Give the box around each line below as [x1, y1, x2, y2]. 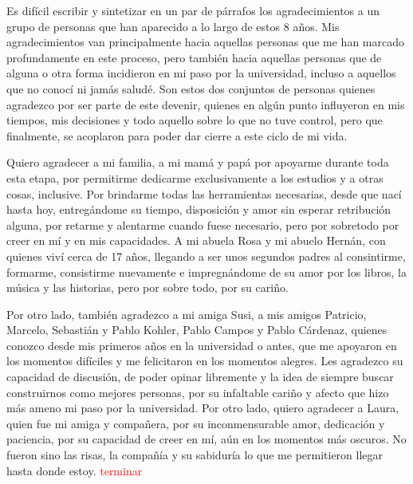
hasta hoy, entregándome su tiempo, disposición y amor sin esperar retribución [6, 201, 391, 218]
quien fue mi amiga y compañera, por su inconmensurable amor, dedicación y [6, 415, 385, 431]
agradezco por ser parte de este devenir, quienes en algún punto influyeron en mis [6, 96, 405, 112]
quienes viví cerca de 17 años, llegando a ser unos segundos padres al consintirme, [6, 247, 406, 264]
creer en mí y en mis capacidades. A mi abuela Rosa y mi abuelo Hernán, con [6, 232, 386, 249]
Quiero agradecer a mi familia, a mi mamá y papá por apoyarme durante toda [6, 154, 389, 171]
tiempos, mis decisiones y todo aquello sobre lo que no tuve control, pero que [6, 112, 383, 128]
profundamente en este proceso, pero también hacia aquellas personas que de [6, 49, 382, 65]
